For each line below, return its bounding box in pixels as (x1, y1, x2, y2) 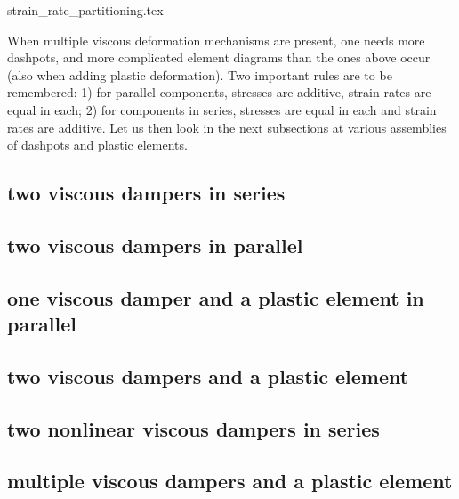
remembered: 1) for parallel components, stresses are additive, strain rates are (7, 83, 431, 102)
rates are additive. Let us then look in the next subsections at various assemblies (7, 118, 447, 136)
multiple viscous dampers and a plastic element (7, 467, 453, 495)
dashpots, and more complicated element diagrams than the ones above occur (7, 48, 431, 67)
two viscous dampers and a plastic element (7, 362, 409, 389)
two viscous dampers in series (7, 179, 286, 207)
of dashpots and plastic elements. (7, 135, 188, 154)
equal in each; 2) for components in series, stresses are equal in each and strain (7, 100, 437, 119)
